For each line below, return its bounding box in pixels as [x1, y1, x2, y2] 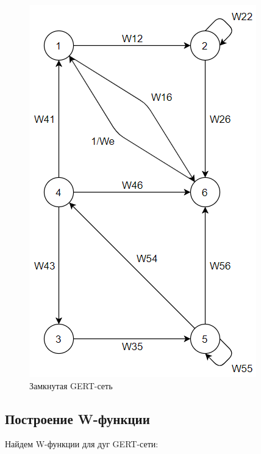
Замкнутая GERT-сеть [29, 379, 113, 392]
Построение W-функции [5, 409, 150, 428]
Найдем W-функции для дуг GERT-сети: [5, 438, 159, 450]
